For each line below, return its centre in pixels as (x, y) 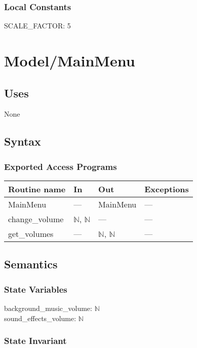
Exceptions (167, 189)
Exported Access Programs (61, 166)
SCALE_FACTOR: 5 (37, 26)
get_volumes (31, 233)
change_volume (36, 219)
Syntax (23, 141)
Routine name (37, 189)
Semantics (31, 264)
